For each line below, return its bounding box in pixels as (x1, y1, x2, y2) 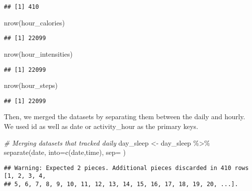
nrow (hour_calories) (4, 17, 65, 27)
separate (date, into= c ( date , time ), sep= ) (4, 147, 126, 157)
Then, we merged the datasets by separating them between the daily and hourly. (4, 111, 245, 122)
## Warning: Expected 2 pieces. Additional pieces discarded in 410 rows (4, 164, 249, 171)
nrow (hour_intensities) (4, 48, 73, 59)
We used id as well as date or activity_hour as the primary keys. (4, 121, 198, 131)
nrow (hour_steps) (4, 80, 58, 90)
